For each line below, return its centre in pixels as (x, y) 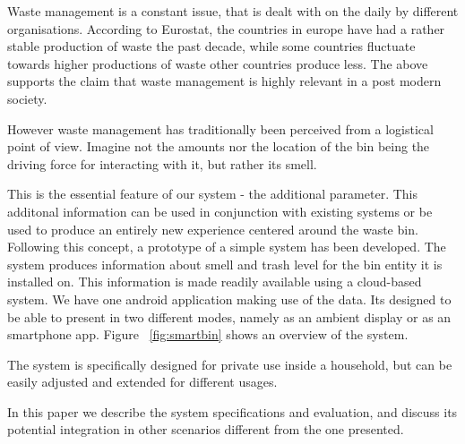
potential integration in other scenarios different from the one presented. (206, 429)
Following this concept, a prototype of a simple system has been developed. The (227, 247)
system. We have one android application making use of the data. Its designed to (229, 299)
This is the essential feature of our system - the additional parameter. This (212, 194)
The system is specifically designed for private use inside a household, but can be (230, 364)
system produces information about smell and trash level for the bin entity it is (225, 264)
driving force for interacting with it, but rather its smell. (162, 163)
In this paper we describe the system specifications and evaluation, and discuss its (232, 411)
